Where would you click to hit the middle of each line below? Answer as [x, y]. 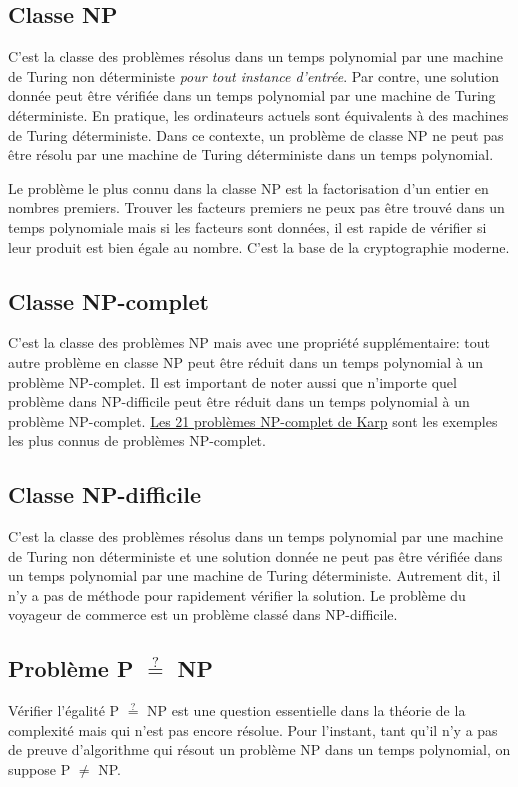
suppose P [39, 769]
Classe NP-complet [109, 300]
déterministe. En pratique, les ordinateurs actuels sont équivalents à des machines [258, 114]
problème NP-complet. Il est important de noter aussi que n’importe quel [232, 381]
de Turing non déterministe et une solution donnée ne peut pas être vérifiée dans [255, 555]
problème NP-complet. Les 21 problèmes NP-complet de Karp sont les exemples [253, 420]
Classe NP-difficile [104, 494]
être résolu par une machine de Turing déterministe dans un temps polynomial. [251, 154]
